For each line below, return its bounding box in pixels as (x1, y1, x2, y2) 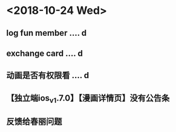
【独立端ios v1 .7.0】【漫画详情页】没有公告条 (6, 93, 170, 105)
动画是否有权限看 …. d (6, 70, 90, 81)
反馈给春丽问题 (6, 116, 62, 127)
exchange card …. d (6, 48, 83, 58)
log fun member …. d (6, 28, 87, 38)
